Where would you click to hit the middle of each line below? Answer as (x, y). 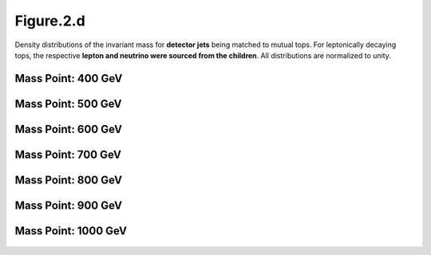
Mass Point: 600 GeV (69, 129)
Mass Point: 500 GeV (69, 104)
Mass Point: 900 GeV (69, 205)
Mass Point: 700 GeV (68, 154)
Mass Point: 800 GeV (69, 180)
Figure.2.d (50, 21)
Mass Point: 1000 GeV (71, 231)
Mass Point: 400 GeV (69, 78)
